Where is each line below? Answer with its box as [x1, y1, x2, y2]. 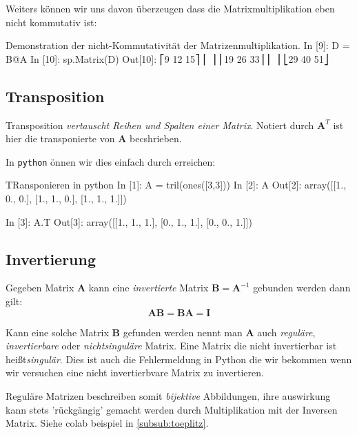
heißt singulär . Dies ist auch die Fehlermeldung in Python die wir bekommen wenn [6, 351, 352, 366]
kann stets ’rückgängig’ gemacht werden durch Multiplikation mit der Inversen [6, 402, 338, 416]
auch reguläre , [257, 325, 316, 339]
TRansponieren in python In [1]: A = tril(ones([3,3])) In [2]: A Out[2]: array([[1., [6, 177, 347, 192]
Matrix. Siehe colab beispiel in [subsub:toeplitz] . [6, 416, 209, 430]
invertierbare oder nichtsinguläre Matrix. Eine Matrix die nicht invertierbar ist [6, 338, 337, 353]
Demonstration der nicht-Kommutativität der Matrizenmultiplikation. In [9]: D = [6, 38, 350, 52]
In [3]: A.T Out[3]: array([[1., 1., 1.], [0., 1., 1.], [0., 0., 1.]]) [6, 214, 252, 229]
